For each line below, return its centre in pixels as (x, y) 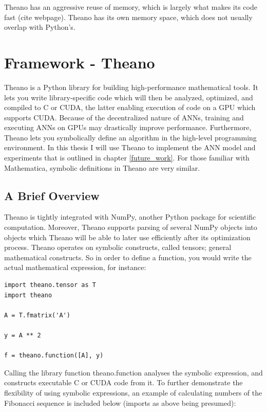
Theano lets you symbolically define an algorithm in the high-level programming (130, 137)
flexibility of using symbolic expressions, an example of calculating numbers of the (133, 392)
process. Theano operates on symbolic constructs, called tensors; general (118, 247)
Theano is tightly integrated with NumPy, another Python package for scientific (130, 217)
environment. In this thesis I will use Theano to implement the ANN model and (130, 147)
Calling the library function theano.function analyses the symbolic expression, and (133, 372)
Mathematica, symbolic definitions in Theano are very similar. (102, 167)
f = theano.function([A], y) (54, 356)
